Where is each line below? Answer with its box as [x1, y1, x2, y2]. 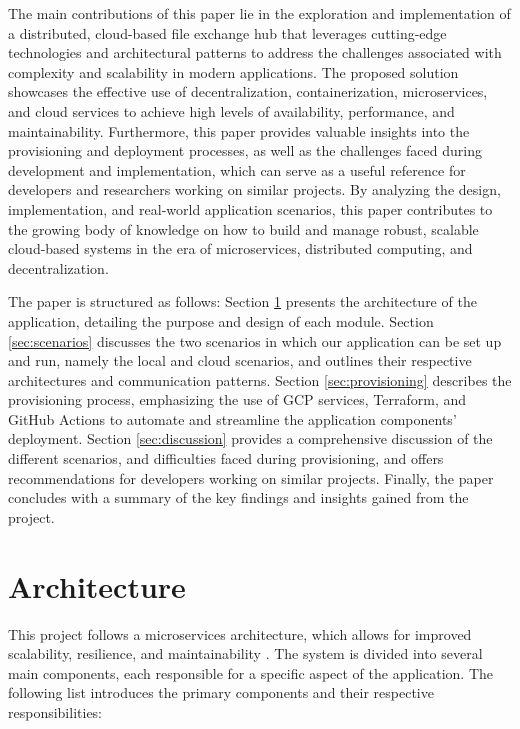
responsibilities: [8, 701, 103, 722]
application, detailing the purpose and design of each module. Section [8, 310, 434, 331]
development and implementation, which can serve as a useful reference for [8, 159, 466, 180]
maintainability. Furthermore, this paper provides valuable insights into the [8, 120, 470, 141]
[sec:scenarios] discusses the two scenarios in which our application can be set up [8, 330, 502, 351]
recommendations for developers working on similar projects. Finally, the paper [8, 467, 494, 488]
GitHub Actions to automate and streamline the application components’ [8, 408, 457, 429]
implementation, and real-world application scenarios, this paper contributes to [8, 198, 493, 219]
